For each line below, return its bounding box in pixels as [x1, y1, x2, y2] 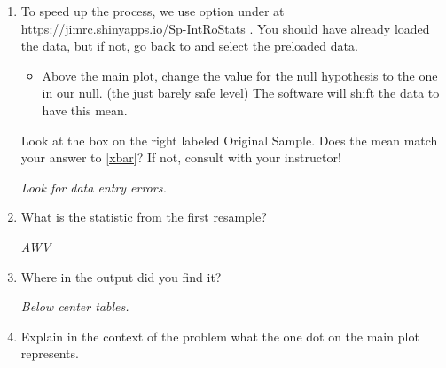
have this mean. [42, 100, 128, 119]
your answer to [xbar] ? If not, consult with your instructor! [20, 148, 341, 167]
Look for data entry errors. [20, 177, 167, 196]
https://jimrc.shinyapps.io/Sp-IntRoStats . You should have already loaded [20, 19, 430, 37]
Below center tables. [20, 297, 129, 316]
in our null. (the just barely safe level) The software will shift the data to [42, 83, 440, 102]
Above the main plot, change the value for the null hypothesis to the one [42, 66, 438, 84]
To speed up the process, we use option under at [20, 2, 285, 20]
